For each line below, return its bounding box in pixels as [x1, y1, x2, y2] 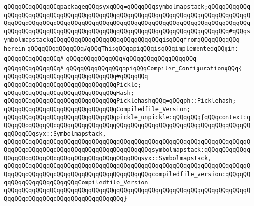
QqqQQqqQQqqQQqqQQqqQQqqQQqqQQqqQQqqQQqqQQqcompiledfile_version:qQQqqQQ [4, 171, 251, 178]
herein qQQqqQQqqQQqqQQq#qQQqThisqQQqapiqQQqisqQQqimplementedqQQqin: [4, 46, 239, 53]
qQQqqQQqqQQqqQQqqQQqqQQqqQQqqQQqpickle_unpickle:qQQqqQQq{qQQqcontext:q [4, 114, 251, 121]
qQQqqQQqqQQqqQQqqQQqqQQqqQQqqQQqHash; [4, 89, 134, 96]
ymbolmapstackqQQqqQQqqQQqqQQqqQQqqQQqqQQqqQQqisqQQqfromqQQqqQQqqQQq [4, 36, 240, 43]
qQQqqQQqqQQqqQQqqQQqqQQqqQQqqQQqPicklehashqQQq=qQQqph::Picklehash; [4, 97, 236, 105]
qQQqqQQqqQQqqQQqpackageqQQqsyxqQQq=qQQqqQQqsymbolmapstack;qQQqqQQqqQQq [4, 3, 251, 10]
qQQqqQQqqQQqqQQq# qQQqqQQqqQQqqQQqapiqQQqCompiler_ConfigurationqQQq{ [4, 65, 242, 72]
